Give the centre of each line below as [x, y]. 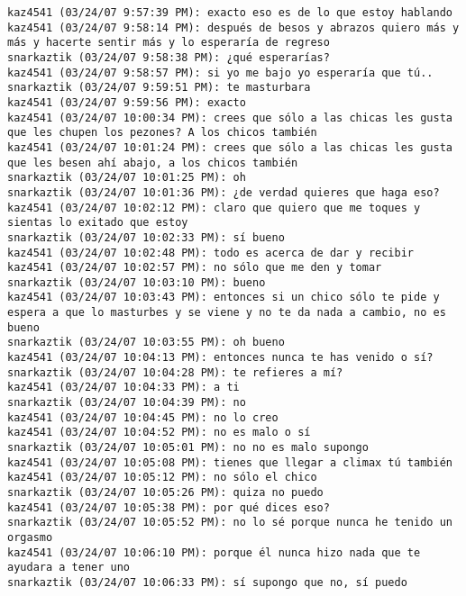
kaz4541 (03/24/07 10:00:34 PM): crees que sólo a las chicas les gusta [230, 117]
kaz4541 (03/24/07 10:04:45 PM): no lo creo [143, 417]
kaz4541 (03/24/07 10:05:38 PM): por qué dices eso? [169, 507]
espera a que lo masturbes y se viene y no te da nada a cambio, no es [227, 313]
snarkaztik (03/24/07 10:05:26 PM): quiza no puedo [165, 492]
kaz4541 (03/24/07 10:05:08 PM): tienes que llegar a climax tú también [230, 462]
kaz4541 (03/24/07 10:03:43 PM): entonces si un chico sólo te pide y [224, 298]
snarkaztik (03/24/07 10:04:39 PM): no [127, 403]
